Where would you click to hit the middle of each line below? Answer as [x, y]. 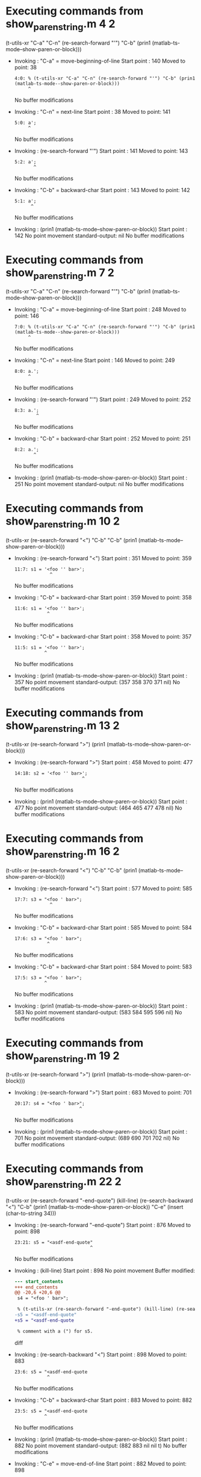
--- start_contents [39, 1281]
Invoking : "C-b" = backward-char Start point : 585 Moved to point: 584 [103, 927]
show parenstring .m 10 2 [63, 522]
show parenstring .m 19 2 [63, 1057]
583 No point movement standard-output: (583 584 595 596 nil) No [98, 1012]
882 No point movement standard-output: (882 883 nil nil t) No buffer [100, 1445]
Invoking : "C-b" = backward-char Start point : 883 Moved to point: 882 [103, 1400]
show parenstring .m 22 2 [63, 1182]
